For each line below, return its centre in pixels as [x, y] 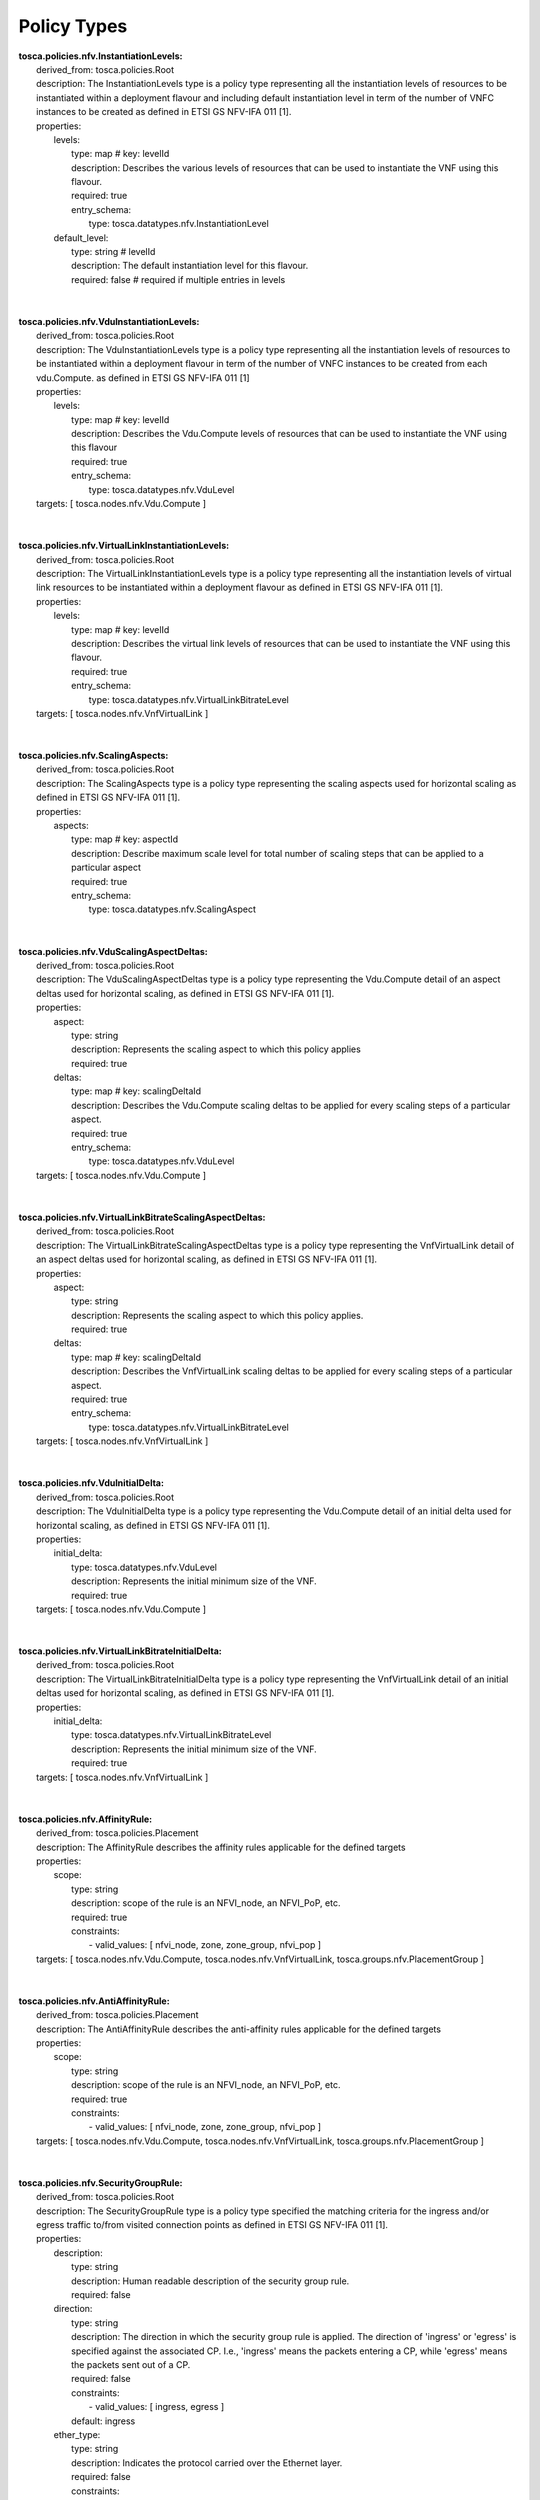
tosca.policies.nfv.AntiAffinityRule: [94, 2001]
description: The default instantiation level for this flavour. [190, 266]
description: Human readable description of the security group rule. [210, 2281]
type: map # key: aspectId [125, 839]
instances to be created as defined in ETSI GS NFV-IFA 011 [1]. [164, 112]
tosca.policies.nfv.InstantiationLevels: [100, 56]
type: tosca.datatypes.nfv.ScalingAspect [172, 909]
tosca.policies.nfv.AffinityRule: [85, 1819]
